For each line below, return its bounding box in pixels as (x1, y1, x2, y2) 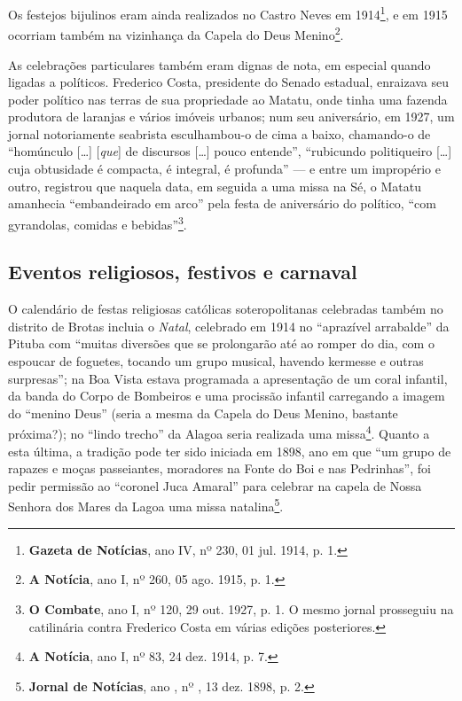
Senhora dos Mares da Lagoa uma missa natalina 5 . (8, 495, 284, 516)
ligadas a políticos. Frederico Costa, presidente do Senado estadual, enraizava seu (8, 73, 450, 91)
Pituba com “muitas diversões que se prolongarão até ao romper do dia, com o (8, 334, 435, 353)
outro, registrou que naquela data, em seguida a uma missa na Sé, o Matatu (8, 176, 421, 195)
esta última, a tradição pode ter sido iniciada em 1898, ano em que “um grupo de (8, 441, 451, 460)
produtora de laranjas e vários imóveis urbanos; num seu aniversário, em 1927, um (8, 107, 455, 126)
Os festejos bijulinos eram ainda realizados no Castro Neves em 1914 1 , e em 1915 (8, 3, 448, 23)
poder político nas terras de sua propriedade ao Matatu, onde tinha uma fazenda (8, 90, 448, 108)
